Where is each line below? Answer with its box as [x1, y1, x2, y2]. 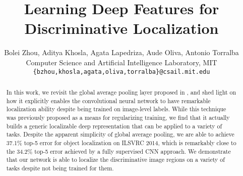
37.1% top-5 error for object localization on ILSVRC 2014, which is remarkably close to [6, 138, 236, 147]
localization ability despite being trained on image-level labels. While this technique [6, 105, 226, 113]
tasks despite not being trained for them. [6, 163, 114, 172]
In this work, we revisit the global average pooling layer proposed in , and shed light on [6, 87, 236, 96]
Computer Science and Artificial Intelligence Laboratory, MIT [26, 57, 217, 67]
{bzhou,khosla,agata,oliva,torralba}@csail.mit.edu [33, 68, 210, 75]
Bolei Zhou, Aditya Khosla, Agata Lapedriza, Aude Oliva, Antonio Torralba [4, 47, 239, 58]
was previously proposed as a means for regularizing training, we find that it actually [6, 113, 230, 121]
